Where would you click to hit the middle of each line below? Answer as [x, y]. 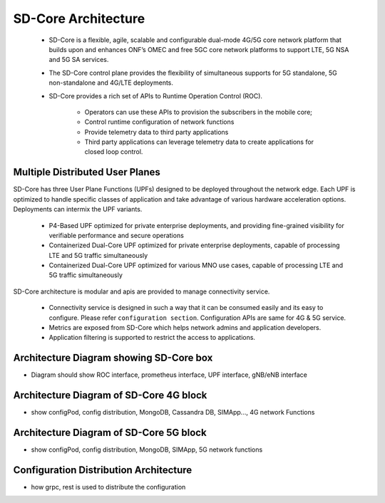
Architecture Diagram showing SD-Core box [113, 358]
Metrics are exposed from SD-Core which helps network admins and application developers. [185, 328]
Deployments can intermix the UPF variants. [78, 209]
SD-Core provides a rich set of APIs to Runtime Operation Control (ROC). [156, 95]
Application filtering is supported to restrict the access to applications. [152, 338]
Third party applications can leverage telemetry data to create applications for [199, 142]
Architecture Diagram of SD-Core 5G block [110, 433]
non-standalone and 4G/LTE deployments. [111, 83]
